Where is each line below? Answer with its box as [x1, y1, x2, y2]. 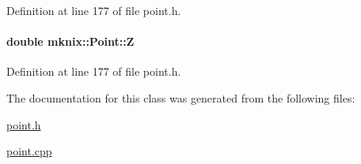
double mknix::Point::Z [6, 33, 135, 50]
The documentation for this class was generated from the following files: [6, 89, 355, 106]
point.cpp [6, 143, 52, 159]
